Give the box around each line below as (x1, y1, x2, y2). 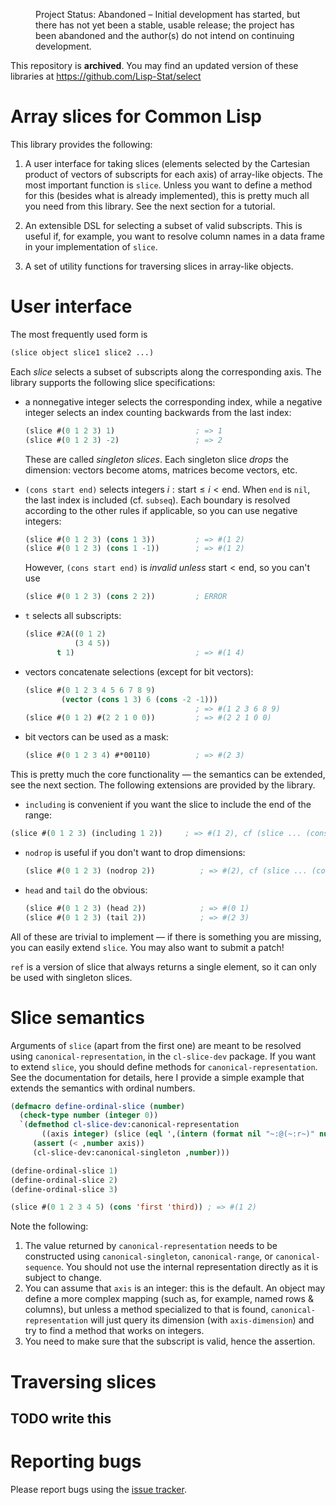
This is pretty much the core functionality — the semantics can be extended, (10, 769, 326, 781)
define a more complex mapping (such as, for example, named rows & (24, 1293, 314, 1305)
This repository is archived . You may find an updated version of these (10, 60, 299, 71)
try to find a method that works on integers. (24, 1325, 205, 1337)
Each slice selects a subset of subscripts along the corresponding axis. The (10, 365, 322, 378)
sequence (24, 1263, 62, 1273)
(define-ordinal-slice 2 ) (10, 1175, 118, 1185)
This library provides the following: (10, 138, 153, 150)
